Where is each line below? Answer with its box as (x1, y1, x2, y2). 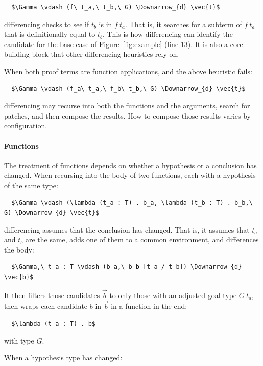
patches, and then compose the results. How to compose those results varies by (4, 110, 251, 121)
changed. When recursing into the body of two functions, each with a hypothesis (4, 170, 256, 180)
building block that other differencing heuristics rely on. (4, 49, 179, 59)
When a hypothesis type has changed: (4, 352, 123, 363)
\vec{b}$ (4, 273, 34, 281)
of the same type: (4, 179, 58, 190)
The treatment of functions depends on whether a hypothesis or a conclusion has (4, 159, 257, 170)
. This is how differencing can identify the (102, 29, 233, 39)
